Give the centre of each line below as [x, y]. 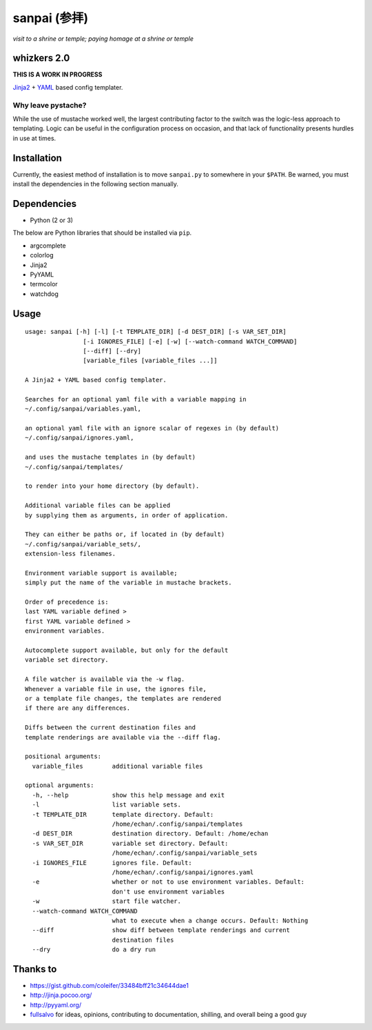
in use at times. [34, 138]
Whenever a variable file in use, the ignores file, [116, 689]
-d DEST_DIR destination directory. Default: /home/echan [150, 834]
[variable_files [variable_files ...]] [150, 361]
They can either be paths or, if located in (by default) [125, 534]
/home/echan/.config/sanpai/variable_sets [185, 853]
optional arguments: [60, 785]
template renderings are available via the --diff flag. [123, 737]
